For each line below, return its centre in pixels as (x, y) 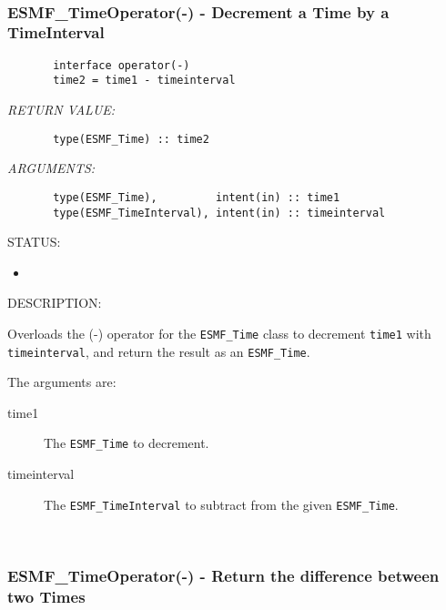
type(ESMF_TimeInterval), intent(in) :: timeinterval (219, 213)
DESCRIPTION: (55, 303)
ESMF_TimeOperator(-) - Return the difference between (223, 575)
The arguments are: (62, 382)
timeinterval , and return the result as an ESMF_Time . (159, 351)
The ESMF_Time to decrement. (127, 443)
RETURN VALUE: (61, 110)
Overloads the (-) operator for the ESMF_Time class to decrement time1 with (219, 333)
